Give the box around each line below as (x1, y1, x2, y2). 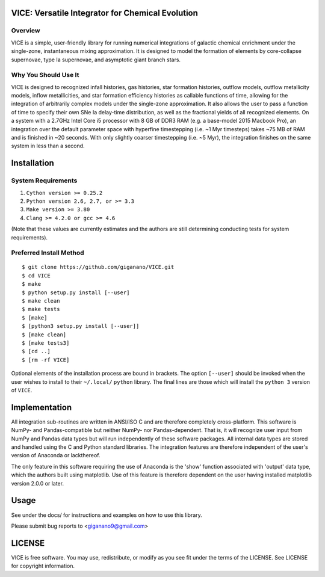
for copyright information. (11, 563, 75, 570)
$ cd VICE (22, 272, 51, 279)
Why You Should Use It (11, 71, 79, 79)
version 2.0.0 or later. (11, 480, 64, 487)
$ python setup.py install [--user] (22, 289, 130, 296)
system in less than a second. (11, 142, 85, 150)
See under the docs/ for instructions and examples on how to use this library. (11, 511, 203, 519)
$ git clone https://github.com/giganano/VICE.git (22, 264, 175, 271)
